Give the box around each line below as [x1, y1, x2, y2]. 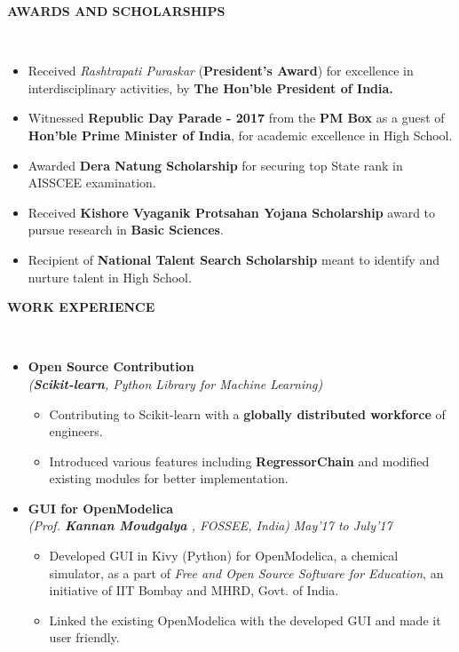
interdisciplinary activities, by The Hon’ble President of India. [28, 78, 393, 97]
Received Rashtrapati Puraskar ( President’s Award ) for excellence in [28, 61, 414, 80]
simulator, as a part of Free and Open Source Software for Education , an [49, 563, 444, 582]
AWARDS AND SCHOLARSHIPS [7, 2, 226, 20]
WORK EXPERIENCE [7, 298, 155, 316]
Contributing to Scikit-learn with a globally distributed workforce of [49, 404, 446, 423]
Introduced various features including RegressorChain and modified [49, 451, 430, 470]
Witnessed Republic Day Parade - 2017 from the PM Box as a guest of [28, 108, 445, 127]
